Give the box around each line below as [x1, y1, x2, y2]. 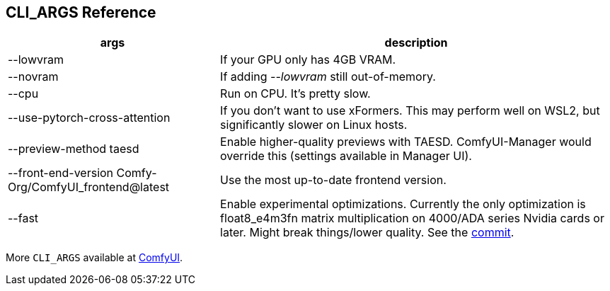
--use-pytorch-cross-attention [8, 110, 171, 125]
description [384, 35, 448, 50]
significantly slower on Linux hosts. [220, 118, 408, 132]
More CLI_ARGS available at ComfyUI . [6, 251, 183, 264]
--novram [8, 69, 59, 84]
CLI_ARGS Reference [6, 4, 156, 21]
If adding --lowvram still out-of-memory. [220, 69, 436, 84]
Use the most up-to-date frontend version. [220, 173, 447, 188]
